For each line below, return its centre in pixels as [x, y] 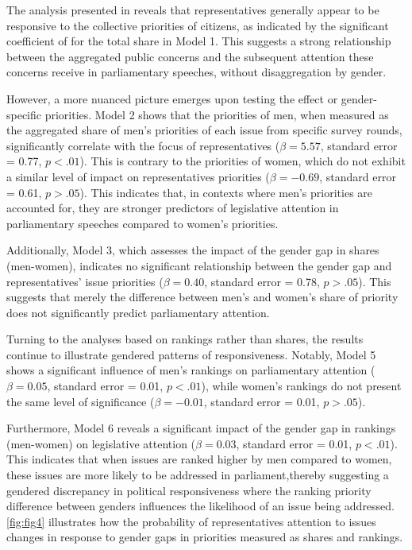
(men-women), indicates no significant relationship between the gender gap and [199, 265]
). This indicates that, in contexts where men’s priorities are [226, 192]
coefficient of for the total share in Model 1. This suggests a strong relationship [199, 41]
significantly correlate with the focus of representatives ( [143, 145]
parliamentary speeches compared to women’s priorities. [142, 223]
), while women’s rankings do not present [301, 386]
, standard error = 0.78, [262, 281]
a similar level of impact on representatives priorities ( [138, 176]
